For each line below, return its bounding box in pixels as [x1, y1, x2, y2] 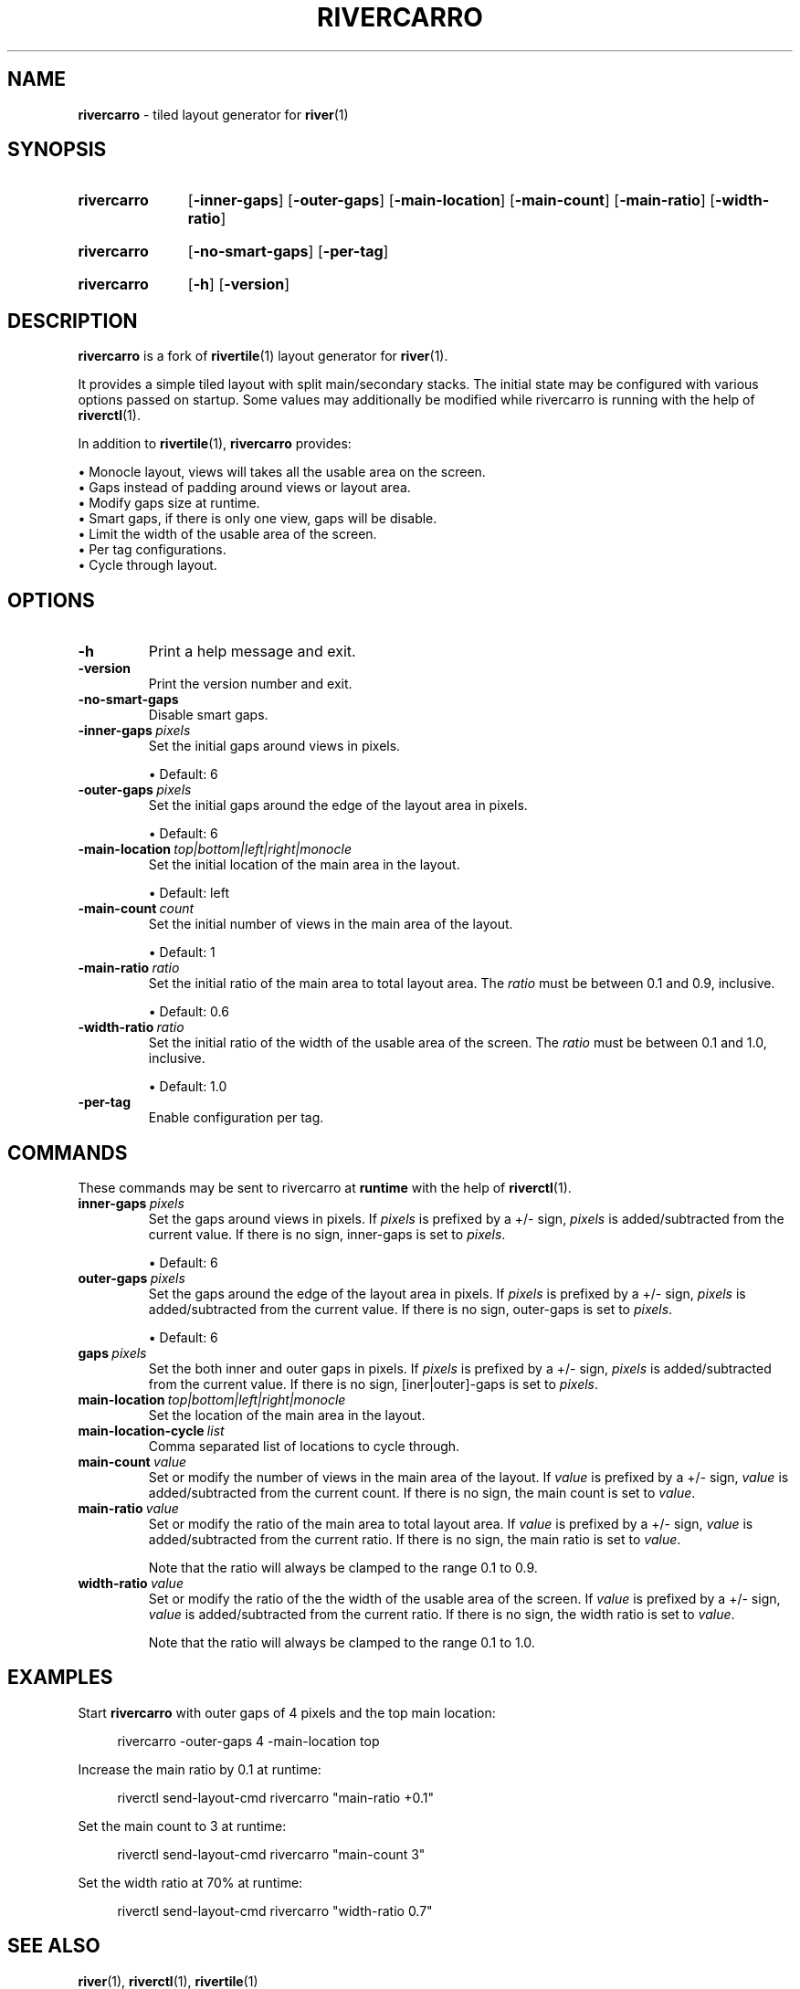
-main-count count [78, 900, 195, 917]
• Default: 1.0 [148, 1079, 227, 1095]
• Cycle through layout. [78, 557, 217, 574]
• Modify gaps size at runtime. [78, 495, 260, 511]
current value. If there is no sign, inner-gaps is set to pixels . [148, 1226, 506, 1242]
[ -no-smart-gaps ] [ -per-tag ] [187, 242, 389, 261]
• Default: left [148, 885, 229, 901]
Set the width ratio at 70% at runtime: [78, 1874, 303, 1890]
